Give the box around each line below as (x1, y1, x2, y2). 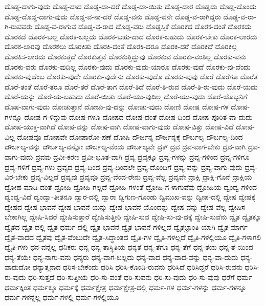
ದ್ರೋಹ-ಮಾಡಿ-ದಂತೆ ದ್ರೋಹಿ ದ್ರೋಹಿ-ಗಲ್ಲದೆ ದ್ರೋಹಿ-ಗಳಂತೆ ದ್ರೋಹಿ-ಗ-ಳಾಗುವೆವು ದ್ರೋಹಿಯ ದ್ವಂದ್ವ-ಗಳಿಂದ (5, 181, 257, 192)
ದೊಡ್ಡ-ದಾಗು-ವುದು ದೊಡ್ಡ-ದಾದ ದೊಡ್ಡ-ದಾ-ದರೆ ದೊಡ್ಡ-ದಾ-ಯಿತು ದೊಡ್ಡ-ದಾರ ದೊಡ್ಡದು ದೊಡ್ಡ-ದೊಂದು (5, 1, 257, 11)
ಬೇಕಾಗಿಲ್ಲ (5, 211, 27, 222)
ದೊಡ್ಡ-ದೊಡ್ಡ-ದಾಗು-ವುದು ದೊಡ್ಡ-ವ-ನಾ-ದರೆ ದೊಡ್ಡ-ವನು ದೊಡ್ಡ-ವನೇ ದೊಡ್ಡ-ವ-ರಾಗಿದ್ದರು (5, 11, 221, 21)
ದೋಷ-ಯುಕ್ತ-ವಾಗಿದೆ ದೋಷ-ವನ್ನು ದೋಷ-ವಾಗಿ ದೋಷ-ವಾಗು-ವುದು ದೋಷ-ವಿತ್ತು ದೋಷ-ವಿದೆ (5, 121, 234, 132)
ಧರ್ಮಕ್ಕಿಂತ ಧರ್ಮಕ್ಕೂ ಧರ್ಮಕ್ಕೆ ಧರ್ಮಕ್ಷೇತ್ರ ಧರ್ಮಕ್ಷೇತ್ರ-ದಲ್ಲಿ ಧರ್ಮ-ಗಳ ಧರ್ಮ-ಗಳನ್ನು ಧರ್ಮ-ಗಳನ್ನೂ (5, 281, 247, 292)
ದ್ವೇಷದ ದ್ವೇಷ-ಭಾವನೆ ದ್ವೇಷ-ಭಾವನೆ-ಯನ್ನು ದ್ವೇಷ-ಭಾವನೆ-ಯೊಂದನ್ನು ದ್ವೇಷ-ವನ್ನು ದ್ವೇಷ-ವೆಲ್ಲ (5, 201, 226, 212)
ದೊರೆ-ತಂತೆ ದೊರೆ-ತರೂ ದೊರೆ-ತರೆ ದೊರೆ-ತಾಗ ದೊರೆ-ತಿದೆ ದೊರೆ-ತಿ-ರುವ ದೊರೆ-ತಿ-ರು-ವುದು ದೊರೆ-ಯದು (5, 81, 258, 92)
